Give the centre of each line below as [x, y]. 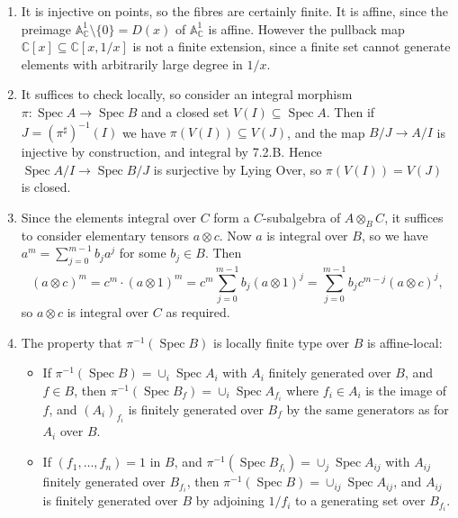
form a [232, 217]
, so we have [395, 235]
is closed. [46, 187]
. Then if [350, 111]
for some [143, 253]
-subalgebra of [302, 217]
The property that [72, 342]
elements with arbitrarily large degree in [132, 64]
